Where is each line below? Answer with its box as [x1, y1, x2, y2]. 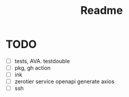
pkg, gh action [14, 64, 51, 71]
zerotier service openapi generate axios [14, 78, 115, 85]
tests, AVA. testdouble [14, 57, 71, 64]
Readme [80, 4, 123, 17]
